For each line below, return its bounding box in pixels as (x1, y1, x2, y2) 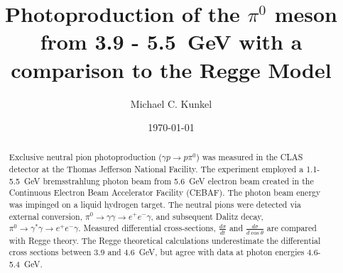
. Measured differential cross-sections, (78, 222, 216, 234)
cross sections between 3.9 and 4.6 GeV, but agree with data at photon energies (9, 246, 305, 258)
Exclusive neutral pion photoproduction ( (9, 151, 162, 163)
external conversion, (9, 210, 82, 222)
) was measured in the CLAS (196, 151, 303, 163)
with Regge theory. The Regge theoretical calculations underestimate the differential (9, 234, 321, 246)
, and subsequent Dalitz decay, (151, 210, 263, 222)
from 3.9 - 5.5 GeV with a (40, 27, 303, 56)
